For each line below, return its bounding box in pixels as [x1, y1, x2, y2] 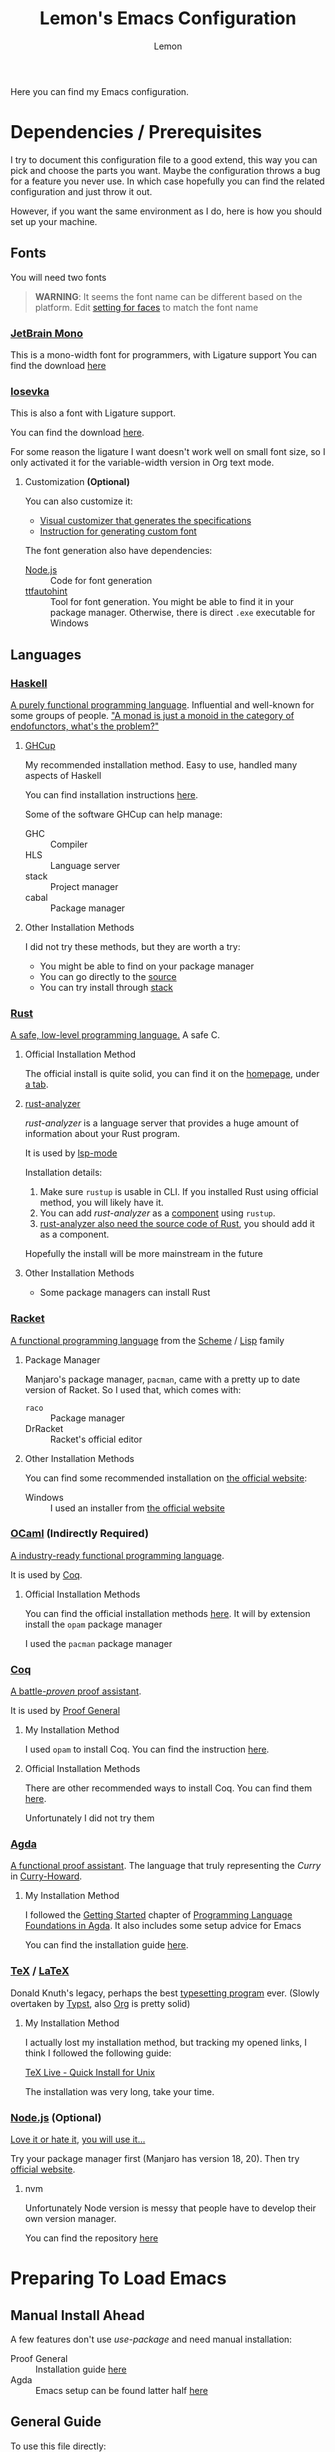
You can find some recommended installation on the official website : [24, 1472, 308, 1484]
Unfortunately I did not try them [24, 1812, 155, 1824]
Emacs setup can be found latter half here [35, 2385, 208, 2397]
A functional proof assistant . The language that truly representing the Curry [10, 1860, 322, 1872]
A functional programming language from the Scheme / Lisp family [10, 1334, 285, 1346]
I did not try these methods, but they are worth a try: [24, 940, 241, 952]
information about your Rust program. [24, 1128, 181, 1140]
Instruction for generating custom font [39, 525, 197, 537]
